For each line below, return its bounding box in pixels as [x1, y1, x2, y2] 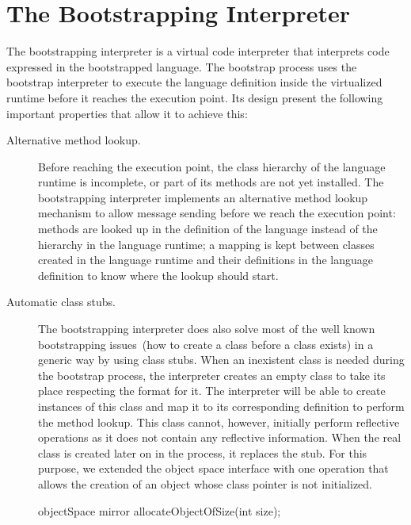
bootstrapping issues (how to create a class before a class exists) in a [38, 335, 374, 352]
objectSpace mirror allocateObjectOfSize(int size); [38, 502, 281, 519]
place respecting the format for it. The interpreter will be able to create [38, 382, 386, 399]
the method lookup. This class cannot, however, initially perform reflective [38, 413, 400, 430]
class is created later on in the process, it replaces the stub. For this [38, 444, 367, 461]
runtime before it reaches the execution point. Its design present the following [6, 89, 383, 105]
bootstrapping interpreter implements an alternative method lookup [38, 189, 368, 205]
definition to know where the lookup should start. [38, 266, 279, 283]
